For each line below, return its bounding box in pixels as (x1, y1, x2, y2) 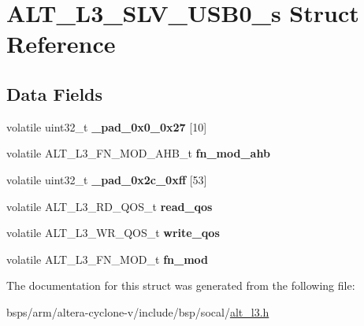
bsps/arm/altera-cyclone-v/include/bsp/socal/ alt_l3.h (6, 303, 269, 320)
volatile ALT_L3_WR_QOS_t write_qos (6, 224, 220, 241)
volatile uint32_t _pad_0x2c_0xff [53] (6, 171, 207, 187)
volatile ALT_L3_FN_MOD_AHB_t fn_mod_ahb (6, 145, 270, 161)
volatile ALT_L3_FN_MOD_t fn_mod (6, 250, 209, 267)
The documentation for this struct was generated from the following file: (6, 277, 355, 294)
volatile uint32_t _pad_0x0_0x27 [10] (6, 118, 207, 135)
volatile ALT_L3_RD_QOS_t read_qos (6, 198, 213, 214)
